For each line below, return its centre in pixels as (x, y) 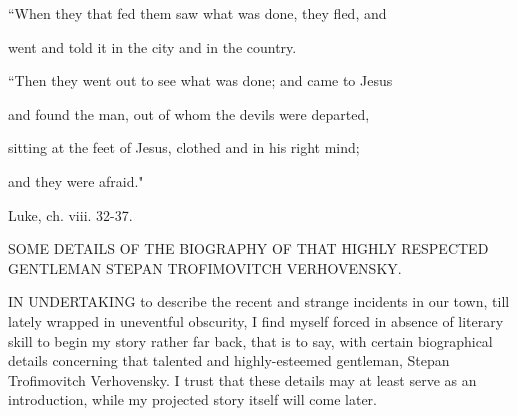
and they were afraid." (76, 180)
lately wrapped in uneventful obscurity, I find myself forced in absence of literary (256, 320)
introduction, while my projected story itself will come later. (192, 399)
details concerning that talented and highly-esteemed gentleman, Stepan (229, 360)
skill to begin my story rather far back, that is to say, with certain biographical (250, 340)
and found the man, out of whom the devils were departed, (189, 113)
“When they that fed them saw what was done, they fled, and (197, 13)
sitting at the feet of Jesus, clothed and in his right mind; (184, 147)
